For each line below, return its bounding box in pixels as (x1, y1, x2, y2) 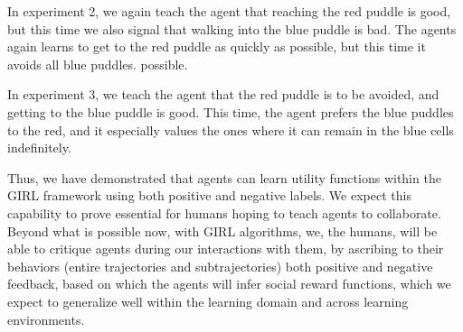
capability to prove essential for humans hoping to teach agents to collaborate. (7, 203, 441, 222)
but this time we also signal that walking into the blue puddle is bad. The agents (7, 19, 457, 38)
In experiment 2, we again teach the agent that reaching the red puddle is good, (7, 2, 451, 20)
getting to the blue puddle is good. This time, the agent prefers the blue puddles (7, 102, 454, 121)
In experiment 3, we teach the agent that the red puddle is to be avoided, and (7, 85, 439, 104)
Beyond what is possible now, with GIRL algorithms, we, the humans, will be (7, 221, 438, 240)
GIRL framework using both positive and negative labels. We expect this (7, 186, 411, 205)
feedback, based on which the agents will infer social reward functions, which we (7, 274, 451, 293)
